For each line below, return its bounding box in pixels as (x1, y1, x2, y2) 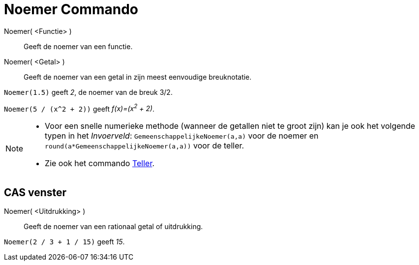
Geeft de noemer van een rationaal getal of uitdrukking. (24, 222, 203, 231)
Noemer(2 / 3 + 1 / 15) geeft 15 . (4, 237, 125, 246)
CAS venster (4, 186, 67, 199)
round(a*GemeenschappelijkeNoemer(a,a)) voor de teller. (45, 141, 244, 151)
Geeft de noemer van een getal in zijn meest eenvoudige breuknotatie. (24, 72, 252, 81)
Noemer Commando (4, 1, 138, 18)
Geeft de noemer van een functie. (24, 42, 133, 51)
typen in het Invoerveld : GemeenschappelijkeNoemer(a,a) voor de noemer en (45, 131, 319, 141)
